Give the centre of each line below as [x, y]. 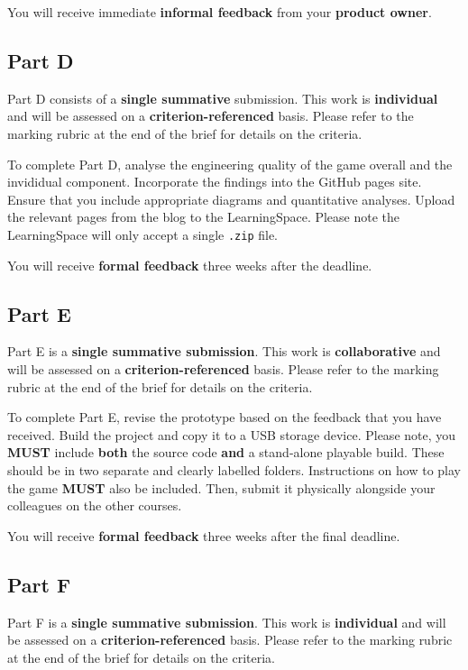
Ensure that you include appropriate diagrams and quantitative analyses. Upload [231, 199]
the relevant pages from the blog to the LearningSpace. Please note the [204, 217]
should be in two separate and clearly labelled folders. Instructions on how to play [234, 469]
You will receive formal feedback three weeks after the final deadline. [204, 535]
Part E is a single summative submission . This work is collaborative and [224, 351]
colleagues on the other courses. [95, 505]
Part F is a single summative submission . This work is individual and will [227, 622]
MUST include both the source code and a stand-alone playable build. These [226, 452]
